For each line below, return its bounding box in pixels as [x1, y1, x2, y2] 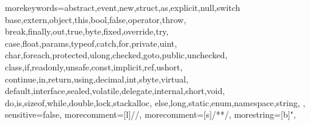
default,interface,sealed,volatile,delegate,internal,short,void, [5, 84, 225, 97]
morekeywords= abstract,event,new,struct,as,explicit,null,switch [5, 1, 240, 13]
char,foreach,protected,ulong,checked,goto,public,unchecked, [5, 49, 228, 61]
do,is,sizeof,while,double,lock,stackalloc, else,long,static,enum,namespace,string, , [5, 96, 306, 109]
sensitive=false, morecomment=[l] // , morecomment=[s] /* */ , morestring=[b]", [5, 108, 296, 121]
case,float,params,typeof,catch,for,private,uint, [5, 36, 177, 49]
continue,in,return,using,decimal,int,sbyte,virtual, [5, 72, 189, 85]
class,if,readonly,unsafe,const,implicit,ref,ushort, [5, 60, 183, 73]
